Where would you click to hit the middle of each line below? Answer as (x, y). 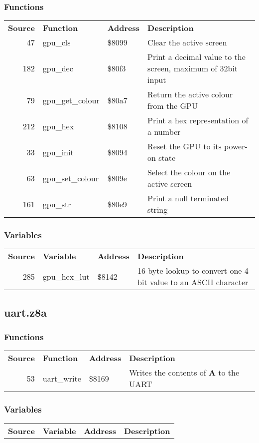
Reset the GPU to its (185, 146)
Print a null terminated (188, 198)
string (158, 210)
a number (164, 132)
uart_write (62, 378)
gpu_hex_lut (66, 276)
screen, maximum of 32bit (193, 68)
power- (236, 146)
